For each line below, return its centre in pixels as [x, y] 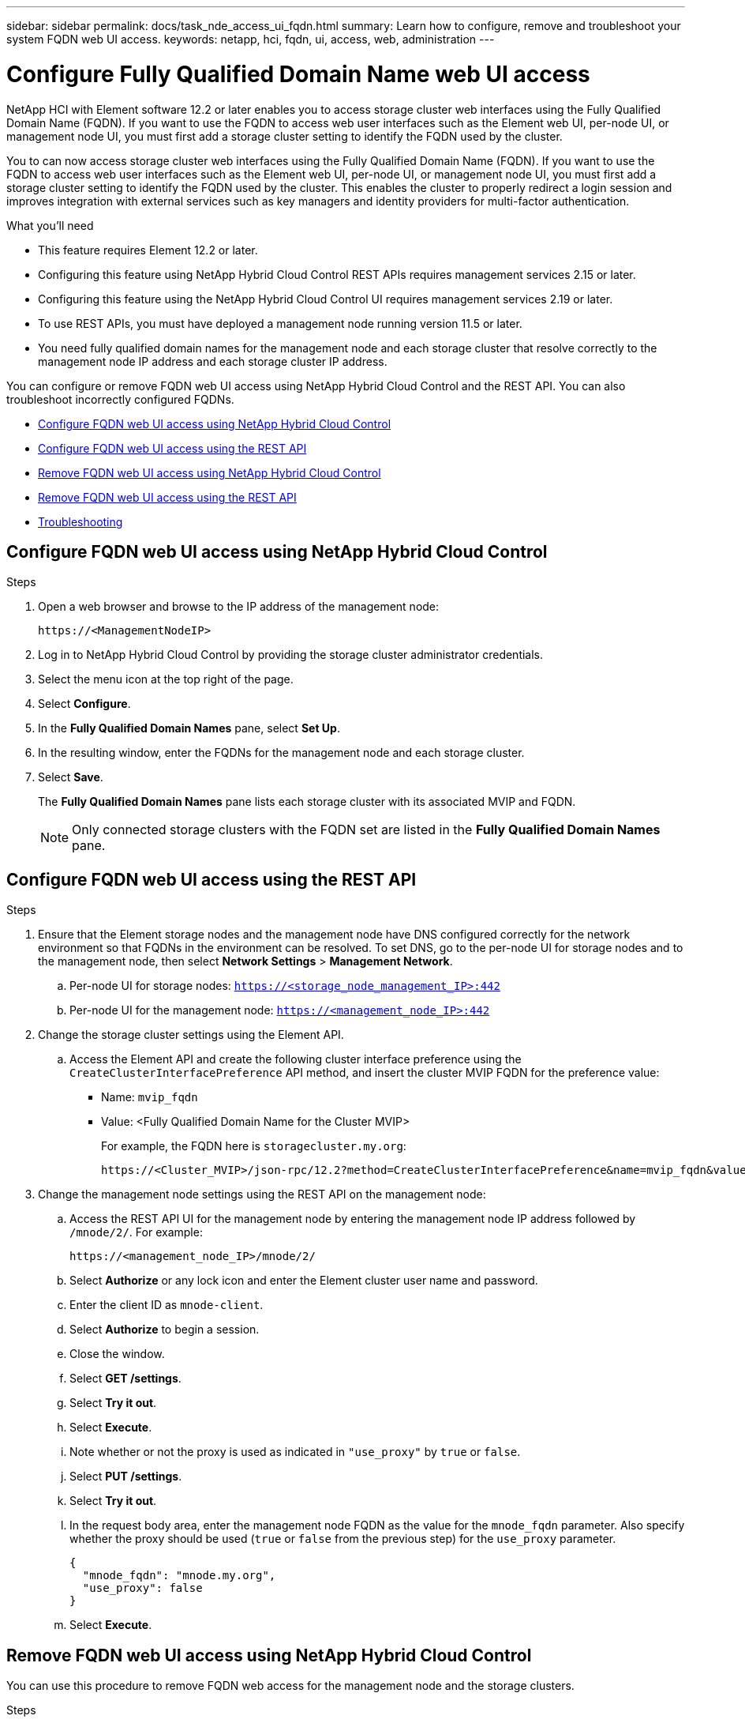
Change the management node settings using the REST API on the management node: [262, 1194]
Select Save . [71, 777]
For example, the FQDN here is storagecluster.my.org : [254, 1146]
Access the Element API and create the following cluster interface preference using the [296, 1059]
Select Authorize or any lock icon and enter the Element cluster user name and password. [304, 1281]
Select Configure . [84, 704]
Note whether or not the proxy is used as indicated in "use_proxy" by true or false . [295, 1452]
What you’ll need [50, 225]
